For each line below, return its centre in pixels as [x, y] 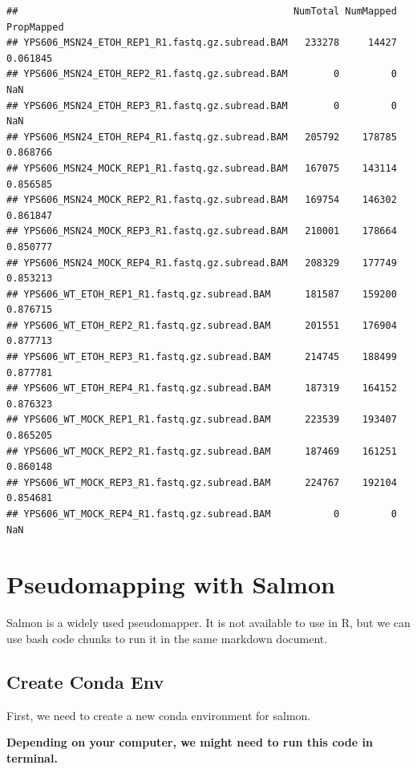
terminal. [32, 757]
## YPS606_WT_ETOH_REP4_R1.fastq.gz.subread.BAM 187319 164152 [202, 389]
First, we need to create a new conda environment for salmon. [159, 715]
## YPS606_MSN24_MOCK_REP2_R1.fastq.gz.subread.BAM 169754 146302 [202, 200]
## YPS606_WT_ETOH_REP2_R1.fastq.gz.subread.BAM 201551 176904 [202, 325]
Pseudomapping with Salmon [171, 584]
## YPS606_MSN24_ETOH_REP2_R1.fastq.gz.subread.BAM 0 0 [202, 74]
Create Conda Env [85, 681]
